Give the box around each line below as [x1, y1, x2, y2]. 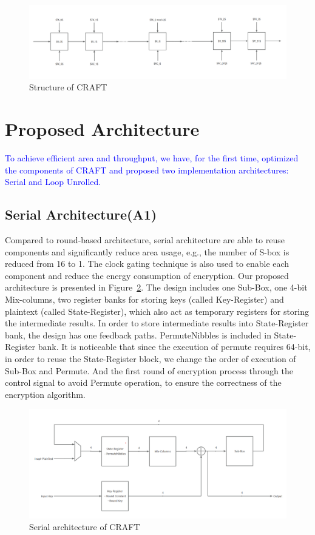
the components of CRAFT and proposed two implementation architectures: [5, 163, 289, 176]
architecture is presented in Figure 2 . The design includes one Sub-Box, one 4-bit [5, 281, 308, 294]
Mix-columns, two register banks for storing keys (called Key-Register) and [5, 293, 284, 305]
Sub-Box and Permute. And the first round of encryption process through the [5, 364, 293, 377]
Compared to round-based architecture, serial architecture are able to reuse [5, 234, 285, 246]
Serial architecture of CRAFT [29, 520, 140, 533]
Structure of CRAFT [29, 81, 107, 93]
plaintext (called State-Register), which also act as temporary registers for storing [5, 305, 310, 317]
